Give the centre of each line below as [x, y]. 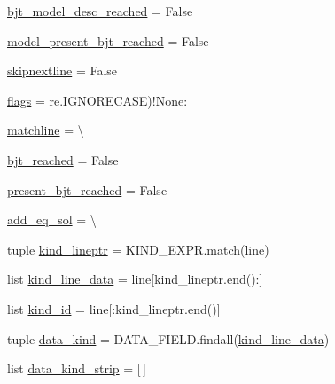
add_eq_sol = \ [52, 219]
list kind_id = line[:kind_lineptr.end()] [114, 308]
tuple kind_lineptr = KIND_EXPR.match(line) [138, 249]
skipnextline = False [62, 71]
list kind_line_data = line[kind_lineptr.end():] [135, 279]
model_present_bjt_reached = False [108, 40]
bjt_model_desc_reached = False [100, 11]
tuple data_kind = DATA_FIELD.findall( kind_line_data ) [168, 338]
